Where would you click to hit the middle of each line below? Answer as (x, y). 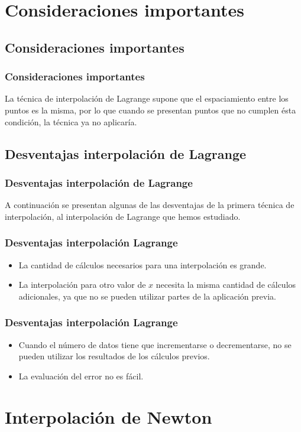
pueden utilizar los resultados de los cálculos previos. (114, 356)
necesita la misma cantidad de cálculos (226, 285)
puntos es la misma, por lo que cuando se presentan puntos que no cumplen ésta (150, 110)
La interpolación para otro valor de (82, 285)
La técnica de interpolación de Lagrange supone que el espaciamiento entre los (147, 98)
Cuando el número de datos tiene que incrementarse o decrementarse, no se (155, 344)
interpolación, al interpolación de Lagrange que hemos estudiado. (123, 216)
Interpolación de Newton (109, 416)
